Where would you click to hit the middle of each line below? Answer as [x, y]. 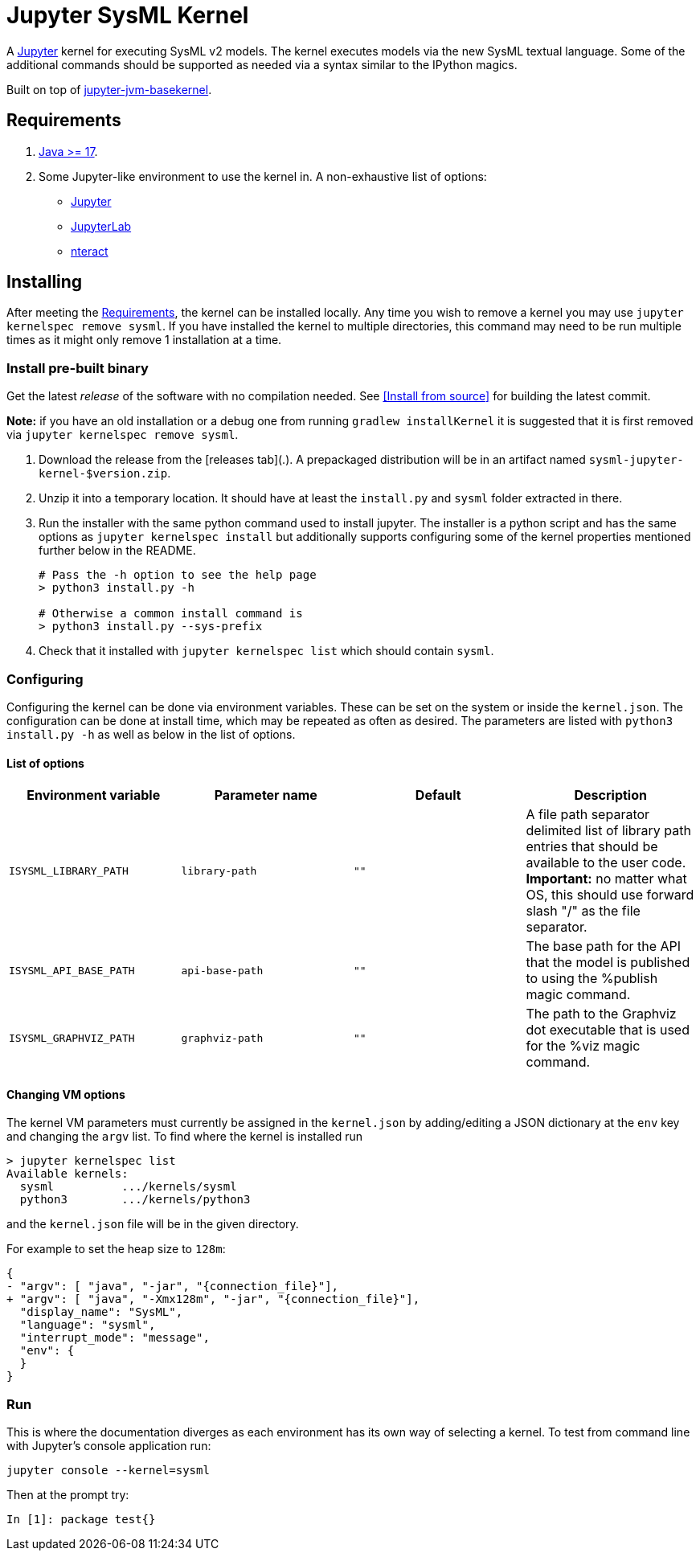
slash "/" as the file [583, 911]
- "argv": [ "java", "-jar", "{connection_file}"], [173, 1287]
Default [438, 795]
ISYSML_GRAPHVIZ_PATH [72, 1038]
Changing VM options [66, 1094]
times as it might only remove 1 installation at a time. [144, 340]
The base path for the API [604, 946]
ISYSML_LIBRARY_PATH [69, 871]
